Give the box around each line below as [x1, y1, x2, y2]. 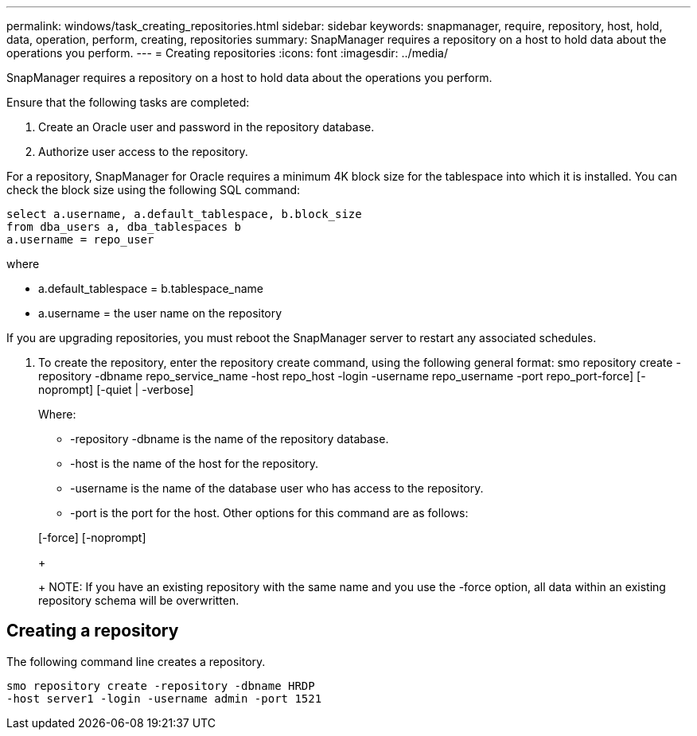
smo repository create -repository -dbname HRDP [6, 679, 315, 692]
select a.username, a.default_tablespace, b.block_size [6, 208, 362, 220]
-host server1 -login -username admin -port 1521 [6, 691, 322, 705]
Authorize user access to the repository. [38, 145, 248, 158]
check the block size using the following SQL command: [6, 183, 301, 197]
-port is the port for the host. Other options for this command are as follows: [70, 506, 469, 520]
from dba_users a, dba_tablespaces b [6, 220, 242, 233]
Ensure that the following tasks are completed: [6, 95, 250, 109]
